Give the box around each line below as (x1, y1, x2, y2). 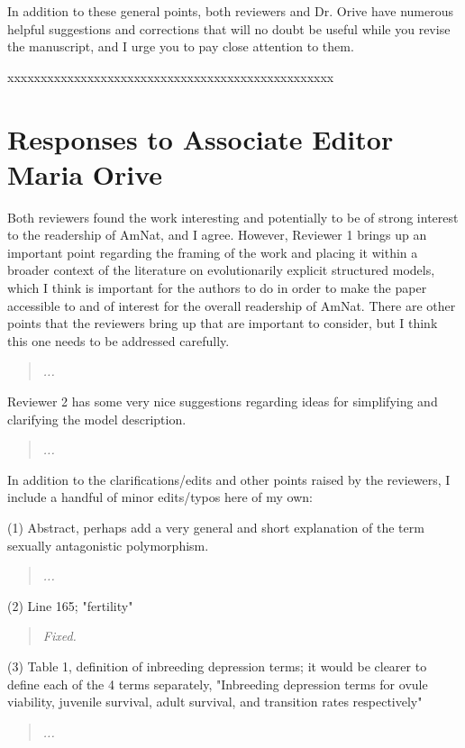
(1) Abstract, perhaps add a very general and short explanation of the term (7, 518, 424, 536)
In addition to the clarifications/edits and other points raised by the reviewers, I (7, 470, 451, 488)
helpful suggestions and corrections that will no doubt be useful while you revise (7, 19, 451, 38)
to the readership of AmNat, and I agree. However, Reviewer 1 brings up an (7, 225, 427, 244)
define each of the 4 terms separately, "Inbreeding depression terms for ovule (7, 674, 428, 693)
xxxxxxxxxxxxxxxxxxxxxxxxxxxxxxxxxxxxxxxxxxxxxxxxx (7, 67, 334, 86)
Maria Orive (7, 155, 163, 192)
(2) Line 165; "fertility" (7, 596, 133, 615)
